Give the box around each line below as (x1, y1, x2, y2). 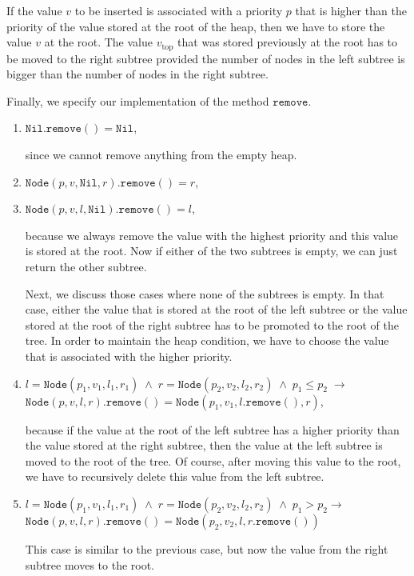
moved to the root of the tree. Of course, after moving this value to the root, (25, 452, 401, 469)
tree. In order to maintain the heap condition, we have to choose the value (25, 332, 389, 349)
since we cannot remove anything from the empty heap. (25, 146, 297, 163)
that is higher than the (295, 2, 407, 18)
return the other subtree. (25, 258, 147, 274)
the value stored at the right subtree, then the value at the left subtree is (25, 437, 383, 454)
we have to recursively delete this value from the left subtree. (25, 468, 324, 485)
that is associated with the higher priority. (25, 347, 233, 364)
